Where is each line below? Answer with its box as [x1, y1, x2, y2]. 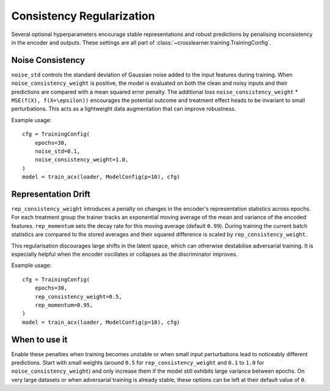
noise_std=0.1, [34, 147, 81, 155]
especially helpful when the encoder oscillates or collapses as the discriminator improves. [11, 250, 238, 258]
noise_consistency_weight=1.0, [34, 156, 129, 163]
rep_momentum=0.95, [34, 301, 94, 309]
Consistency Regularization [11, 9, 155, 23]
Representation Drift [11, 189, 91, 199]
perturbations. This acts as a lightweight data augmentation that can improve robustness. [11, 105, 237, 112]
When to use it [11, 334, 68, 345]
